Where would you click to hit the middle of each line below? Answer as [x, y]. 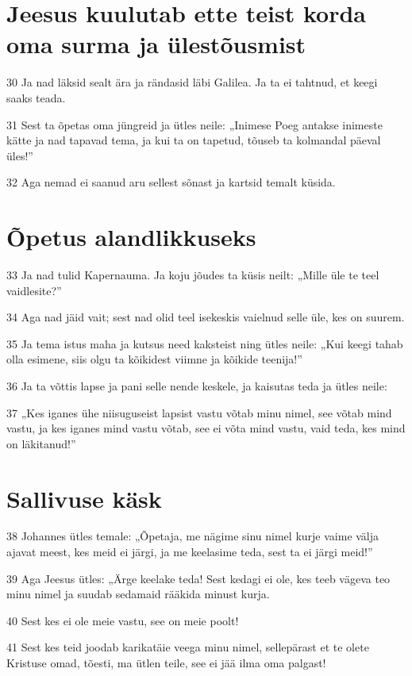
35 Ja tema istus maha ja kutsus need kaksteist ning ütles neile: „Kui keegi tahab [205, 343]
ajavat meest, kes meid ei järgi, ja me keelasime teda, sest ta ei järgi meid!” [190, 552]
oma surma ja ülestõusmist [156, 44]
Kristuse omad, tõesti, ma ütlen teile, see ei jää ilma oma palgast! [166, 663]
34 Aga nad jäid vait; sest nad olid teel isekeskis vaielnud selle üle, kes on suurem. [206, 317]
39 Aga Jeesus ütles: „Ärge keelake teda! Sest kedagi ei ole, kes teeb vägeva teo [198, 578]
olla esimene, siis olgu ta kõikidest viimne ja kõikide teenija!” [154, 359]
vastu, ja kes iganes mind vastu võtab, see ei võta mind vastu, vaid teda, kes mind [206, 428]
